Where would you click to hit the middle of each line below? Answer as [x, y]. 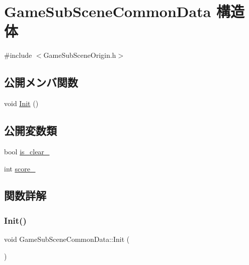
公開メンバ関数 [41, 82]
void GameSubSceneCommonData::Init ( [67, 239]
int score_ [20, 168]
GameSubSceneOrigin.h [80, 55]
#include [18, 55]
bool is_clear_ [27, 151]
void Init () [21, 103]
